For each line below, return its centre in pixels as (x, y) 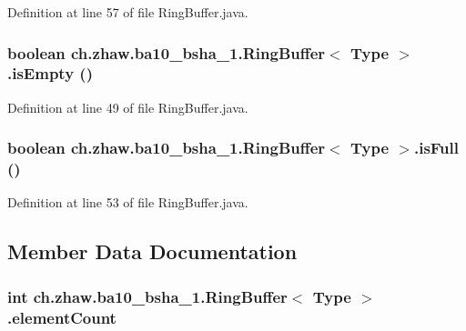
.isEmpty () (50, 73)
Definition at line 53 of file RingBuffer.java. (128, 202)
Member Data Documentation (152, 251)
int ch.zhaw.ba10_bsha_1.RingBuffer (147, 296)
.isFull (436, 148)
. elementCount (62, 317)
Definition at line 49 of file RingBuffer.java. (128, 107)
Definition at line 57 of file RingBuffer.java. (128, 12)
